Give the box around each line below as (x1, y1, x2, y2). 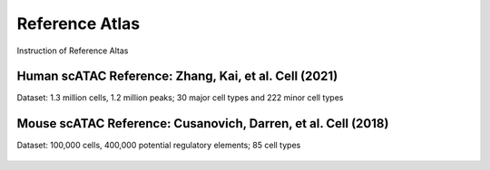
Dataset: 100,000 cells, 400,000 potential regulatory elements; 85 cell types (16, 140, 301, 151)
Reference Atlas (16, 14, 141, 33)
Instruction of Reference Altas (16, 45, 129, 56)
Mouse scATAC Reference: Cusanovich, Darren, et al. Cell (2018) (16, 116, 389, 131)
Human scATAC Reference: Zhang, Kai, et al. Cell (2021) (16, 69, 338, 84)
